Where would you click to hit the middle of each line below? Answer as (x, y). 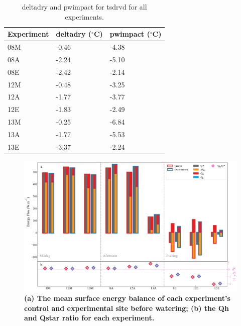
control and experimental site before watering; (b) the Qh (127, 308)
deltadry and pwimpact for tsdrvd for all (84, 7)
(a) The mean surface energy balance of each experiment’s (127, 298)
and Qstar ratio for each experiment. (89, 318)
